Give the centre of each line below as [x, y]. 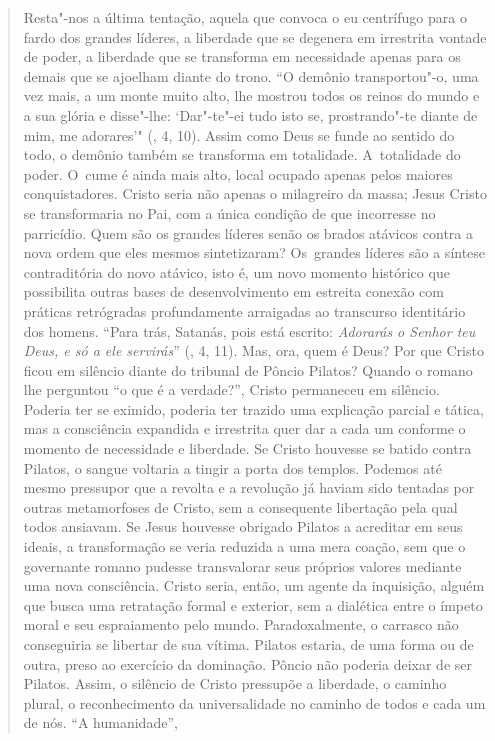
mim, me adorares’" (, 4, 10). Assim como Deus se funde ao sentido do [239, 134]
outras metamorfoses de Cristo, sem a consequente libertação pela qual [240, 506]
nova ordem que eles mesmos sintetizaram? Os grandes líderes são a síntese [254, 252]
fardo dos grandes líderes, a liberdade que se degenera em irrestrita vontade [255, 36]
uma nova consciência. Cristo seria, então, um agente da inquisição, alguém [254, 585]
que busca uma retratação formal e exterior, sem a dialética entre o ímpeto [253, 604]
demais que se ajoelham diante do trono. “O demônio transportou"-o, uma [251, 75]
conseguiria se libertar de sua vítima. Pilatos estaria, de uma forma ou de [248, 644]
